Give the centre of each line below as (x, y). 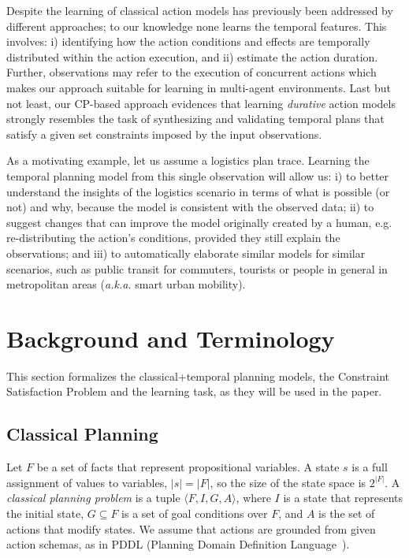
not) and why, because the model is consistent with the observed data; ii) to (190, 207)
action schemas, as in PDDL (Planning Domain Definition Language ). (178, 544)
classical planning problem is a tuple (93, 498)
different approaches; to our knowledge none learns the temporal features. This (197, 26)
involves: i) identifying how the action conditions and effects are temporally (188, 41)
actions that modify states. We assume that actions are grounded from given (191, 528)
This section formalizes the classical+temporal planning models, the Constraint (198, 376)
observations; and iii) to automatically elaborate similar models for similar (186, 253)
